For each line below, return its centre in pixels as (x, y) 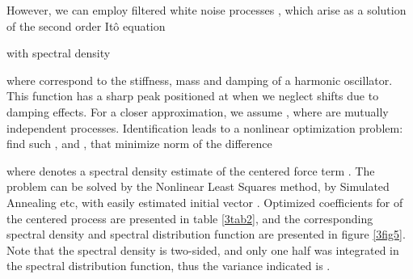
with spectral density (59, 53)
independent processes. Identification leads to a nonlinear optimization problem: (205, 127)
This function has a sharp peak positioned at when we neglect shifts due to (193, 96)
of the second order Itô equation (86, 25)
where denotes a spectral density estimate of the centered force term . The (191, 170)
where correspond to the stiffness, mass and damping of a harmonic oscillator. (200, 80)
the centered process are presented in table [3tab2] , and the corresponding (190, 218)
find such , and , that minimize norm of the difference (139, 144)
